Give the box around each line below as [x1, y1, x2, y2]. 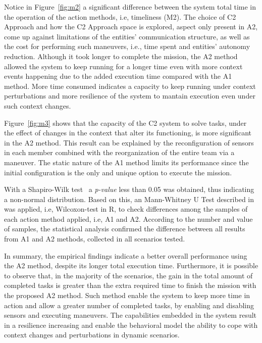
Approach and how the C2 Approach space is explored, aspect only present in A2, [4, 21, 258, 32]
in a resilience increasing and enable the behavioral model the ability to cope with [4, 319, 258, 330]
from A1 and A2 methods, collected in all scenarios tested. [4, 233, 185, 244]
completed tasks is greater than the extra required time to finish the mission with [4, 280, 256, 290]
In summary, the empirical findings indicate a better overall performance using [4, 250, 247, 261]
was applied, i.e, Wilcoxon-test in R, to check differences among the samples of [4, 204, 248, 214]
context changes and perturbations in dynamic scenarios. [4, 329, 180, 340]
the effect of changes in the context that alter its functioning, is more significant [4, 127, 251, 138]
